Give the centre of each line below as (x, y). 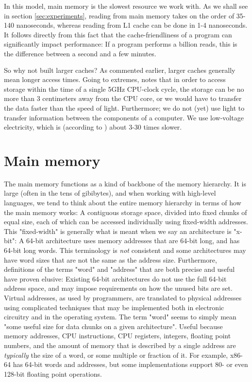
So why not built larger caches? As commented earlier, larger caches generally (120, 70)
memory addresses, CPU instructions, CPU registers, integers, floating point (118, 336)
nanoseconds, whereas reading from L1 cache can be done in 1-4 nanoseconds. (132, 25)
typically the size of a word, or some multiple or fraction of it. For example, (116, 355)
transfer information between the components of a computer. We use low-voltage (124, 117)
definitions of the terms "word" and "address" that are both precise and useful (119, 269)
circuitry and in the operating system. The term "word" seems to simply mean (120, 317)
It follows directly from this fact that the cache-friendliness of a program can (118, 34)
